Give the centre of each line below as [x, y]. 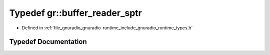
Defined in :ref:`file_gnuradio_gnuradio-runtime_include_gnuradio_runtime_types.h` [107, 28]
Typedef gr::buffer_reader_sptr [75, 13]
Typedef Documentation [48, 42]
